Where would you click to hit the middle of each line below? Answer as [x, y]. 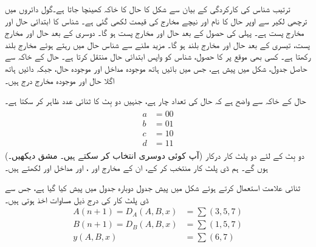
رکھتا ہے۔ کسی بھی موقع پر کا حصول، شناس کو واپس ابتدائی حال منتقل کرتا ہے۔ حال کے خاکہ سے [158, 56]
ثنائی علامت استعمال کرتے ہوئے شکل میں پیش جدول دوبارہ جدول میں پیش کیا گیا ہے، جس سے [153, 188]
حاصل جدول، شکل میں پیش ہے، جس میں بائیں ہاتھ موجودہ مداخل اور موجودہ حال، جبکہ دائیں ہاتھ [156, 68]
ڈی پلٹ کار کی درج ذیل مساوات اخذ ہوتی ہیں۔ [77, 199]
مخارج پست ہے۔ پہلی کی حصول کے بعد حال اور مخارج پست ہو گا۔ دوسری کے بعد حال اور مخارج [155, 33]
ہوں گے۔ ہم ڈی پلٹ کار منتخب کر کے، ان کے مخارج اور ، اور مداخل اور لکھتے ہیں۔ [136, 167]
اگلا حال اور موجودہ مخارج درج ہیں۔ [60, 80]
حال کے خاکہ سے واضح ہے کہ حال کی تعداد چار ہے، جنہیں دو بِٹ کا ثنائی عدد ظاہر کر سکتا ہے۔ [156, 101]
